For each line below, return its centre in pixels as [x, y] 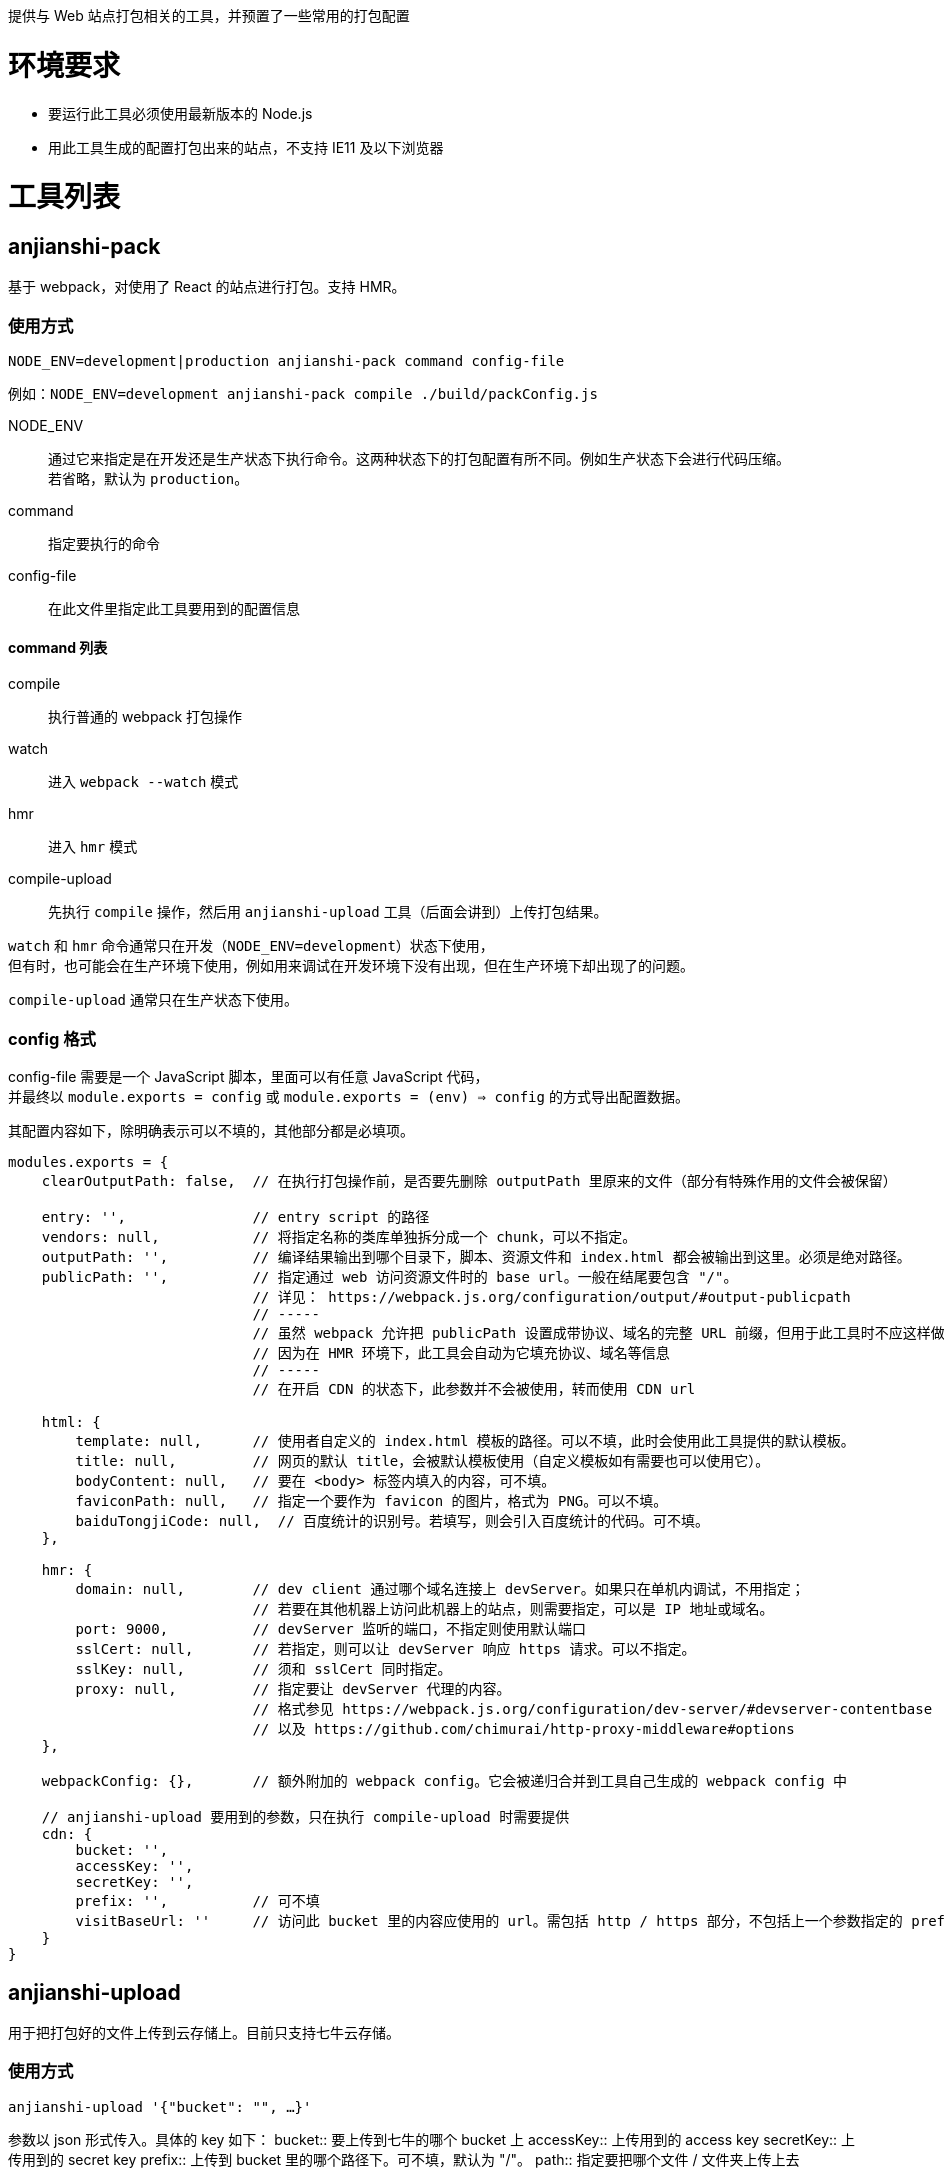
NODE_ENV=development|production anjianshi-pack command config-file [286, 361]
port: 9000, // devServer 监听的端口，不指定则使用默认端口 [331, 1629]
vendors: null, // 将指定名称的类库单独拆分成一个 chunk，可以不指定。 [339, 1237]
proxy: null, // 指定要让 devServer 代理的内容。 [293, 1689]
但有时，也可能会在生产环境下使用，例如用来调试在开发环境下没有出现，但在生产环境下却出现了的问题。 [351, 966]
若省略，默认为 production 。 [148, 479]
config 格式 [52, 1038]
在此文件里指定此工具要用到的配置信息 [174, 609]
